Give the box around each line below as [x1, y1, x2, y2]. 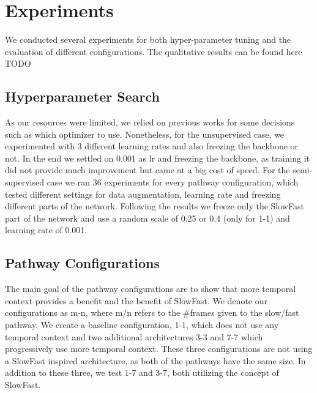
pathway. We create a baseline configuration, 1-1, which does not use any [5, 318, 279, 331]
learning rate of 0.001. [5, 223, 88, 236]
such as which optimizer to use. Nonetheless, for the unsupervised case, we [5, 127, 285, 140]
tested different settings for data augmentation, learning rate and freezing [5, 187, 281, 200]
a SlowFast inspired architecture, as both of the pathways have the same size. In [5, 354, 306, 367]
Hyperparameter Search [5, 87, 160, 106]
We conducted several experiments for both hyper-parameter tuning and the [5, 33, 291, 46]
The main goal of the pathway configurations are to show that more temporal [5, 282, 296, 295]
